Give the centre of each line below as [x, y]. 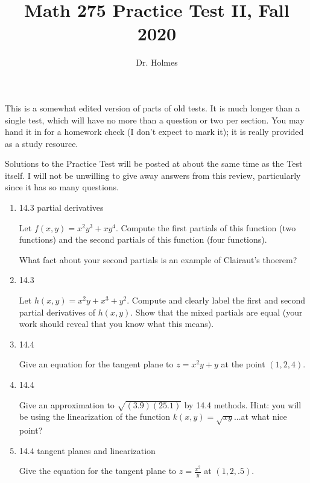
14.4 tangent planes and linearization [87, 450]
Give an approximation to [67, 404]
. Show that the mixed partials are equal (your [217, 312]
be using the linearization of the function [95, 416]
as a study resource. [42, 143]
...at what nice [260, 416]
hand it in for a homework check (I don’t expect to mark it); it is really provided [154, 132]
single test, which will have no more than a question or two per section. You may [155, 120]
